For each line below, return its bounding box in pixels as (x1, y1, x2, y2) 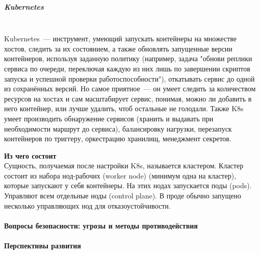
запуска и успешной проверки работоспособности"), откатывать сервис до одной (4, 73, 255, 84)
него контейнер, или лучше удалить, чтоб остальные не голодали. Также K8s (4, 103, 244, 114)
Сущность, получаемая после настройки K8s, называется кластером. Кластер (4, 160, 244, 171)
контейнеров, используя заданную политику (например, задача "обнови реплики (4, 53, 252, 64)
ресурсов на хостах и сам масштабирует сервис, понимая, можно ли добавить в (4, 93, 252, 104)
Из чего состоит (4, 150, 57, 161)
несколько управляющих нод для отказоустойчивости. (4, 200, 171, 211)
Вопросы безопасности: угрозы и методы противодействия (4, 220, 198, 231)
